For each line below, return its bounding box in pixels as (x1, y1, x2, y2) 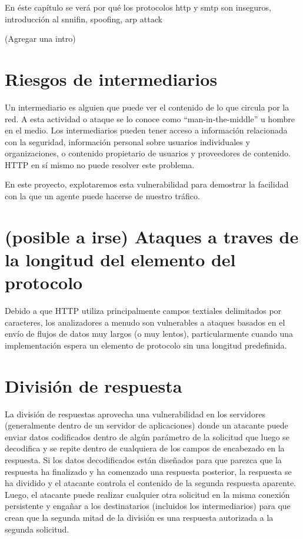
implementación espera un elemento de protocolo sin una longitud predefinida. (5, 339, 287, 351)
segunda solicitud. (5, 523, 69, 535)
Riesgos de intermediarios (5, 66, 218, 91)
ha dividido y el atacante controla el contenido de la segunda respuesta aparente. (5, 477, 297, 489)
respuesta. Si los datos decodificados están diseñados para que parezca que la (5, 454, 282, 466)
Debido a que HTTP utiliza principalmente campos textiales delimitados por (5, 304, 282, 317)
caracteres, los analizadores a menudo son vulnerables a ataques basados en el (5, 316, 285, 328)
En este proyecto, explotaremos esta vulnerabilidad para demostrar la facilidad (5, 178, 289, 190)
